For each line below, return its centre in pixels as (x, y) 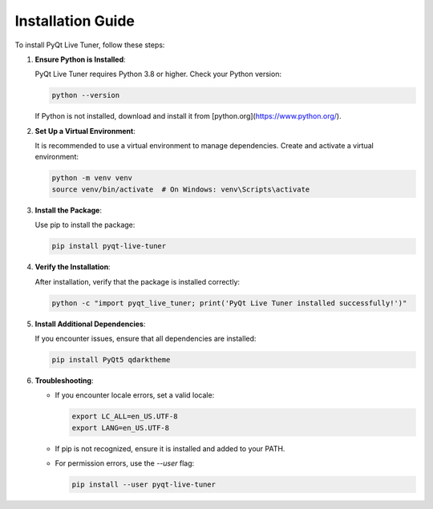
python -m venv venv (92, 178)
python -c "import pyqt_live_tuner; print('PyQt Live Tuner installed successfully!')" (229, 303)
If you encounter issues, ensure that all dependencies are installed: (146, 338)
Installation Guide (75, 21)
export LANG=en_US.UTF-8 (121, 428)
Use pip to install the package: (85, 225)
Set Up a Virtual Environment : (85, 131)
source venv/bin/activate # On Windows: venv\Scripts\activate (181, 189)
